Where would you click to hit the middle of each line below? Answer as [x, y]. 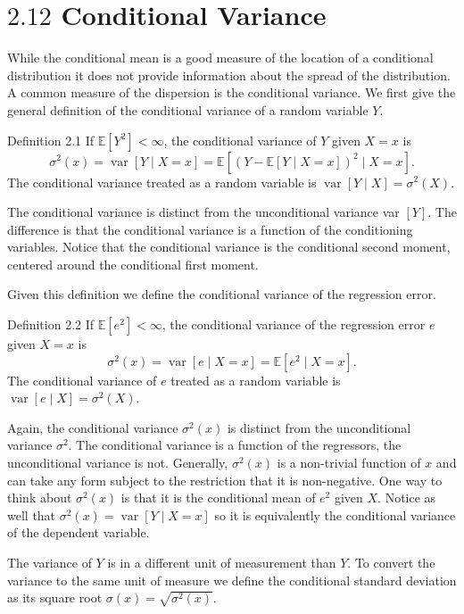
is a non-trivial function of [349, 463]
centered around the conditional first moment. [133, 264]
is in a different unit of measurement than [222, 562]
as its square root [55, 597]
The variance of [50, 562]
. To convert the [391, 562]
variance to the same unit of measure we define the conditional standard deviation [232, 580]
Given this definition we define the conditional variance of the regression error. [222, 294]
